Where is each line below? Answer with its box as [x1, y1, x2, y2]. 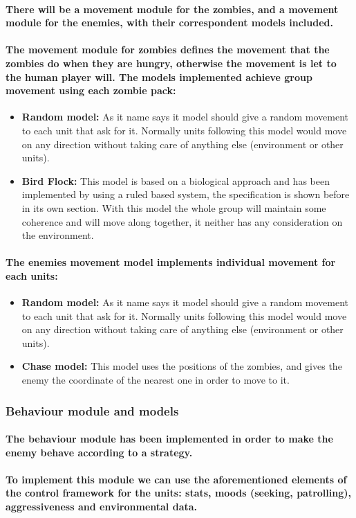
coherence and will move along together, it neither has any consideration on [21, 214, 343, 229]
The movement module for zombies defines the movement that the [6, 42, 330, 57]
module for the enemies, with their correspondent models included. [6, 15, 333, 30]
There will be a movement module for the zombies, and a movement [6, 1, 339, 16]
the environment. [21, 228, 94, 242]
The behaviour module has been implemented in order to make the [6, 431, 333, 446]
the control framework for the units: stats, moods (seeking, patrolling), [6, 485, 351, 500]
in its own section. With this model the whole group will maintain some [21, 200, 326, 215]
